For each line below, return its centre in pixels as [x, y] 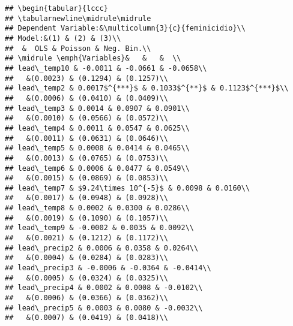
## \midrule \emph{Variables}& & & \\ [93, 58]
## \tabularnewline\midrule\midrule [78, 18]
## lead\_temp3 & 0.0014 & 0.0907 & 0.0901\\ [97, 108]
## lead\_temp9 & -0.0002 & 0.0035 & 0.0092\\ [99, 228]
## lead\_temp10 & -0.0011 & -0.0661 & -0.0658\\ [106, 68]
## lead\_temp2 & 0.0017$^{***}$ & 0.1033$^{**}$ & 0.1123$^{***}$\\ [147, 88]
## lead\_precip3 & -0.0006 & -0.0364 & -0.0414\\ [108, 268]
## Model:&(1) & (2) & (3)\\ [63, 38]
